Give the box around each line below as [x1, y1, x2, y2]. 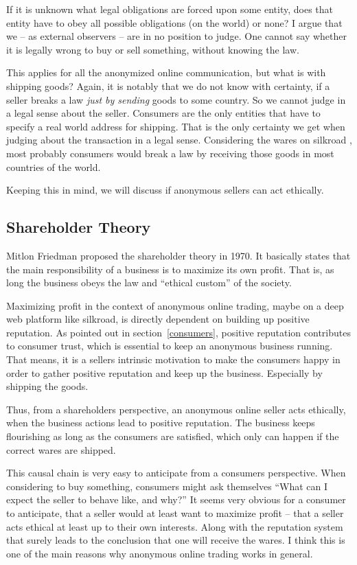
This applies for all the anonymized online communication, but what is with [6, 65, 326, 80]
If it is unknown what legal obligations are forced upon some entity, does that [6, 2, 334, 16]
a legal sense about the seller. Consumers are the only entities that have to [6, 106, 321, 120]
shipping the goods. [6, 379, 89, 393]
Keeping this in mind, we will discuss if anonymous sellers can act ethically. [6, 183, 324, 197]
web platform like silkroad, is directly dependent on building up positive [6, 312, 310, 326]
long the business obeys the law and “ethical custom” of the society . [6, 275, 292, 290]
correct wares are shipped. [6, 442, 116, 457]
